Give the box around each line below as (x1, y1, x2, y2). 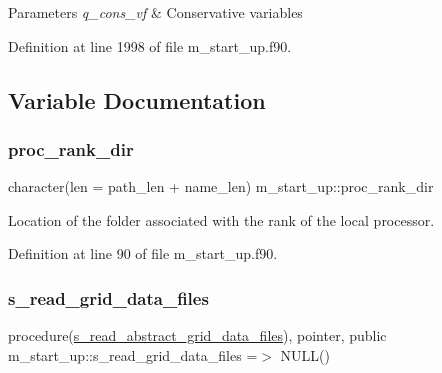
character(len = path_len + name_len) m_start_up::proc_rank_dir (8, 176, 434, 197)
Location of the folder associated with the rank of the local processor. (8, 209, 435, 230)
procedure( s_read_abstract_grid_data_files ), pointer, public (8, 325, 387, 346)
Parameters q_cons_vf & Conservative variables (8, 2, 303, 22)
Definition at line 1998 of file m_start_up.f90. (8, 35, 292, 56)
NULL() (280, 344, 330, 365)
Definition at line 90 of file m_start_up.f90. (8, 243, 278, 264)
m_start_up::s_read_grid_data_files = (8, 344, 258, 365)
